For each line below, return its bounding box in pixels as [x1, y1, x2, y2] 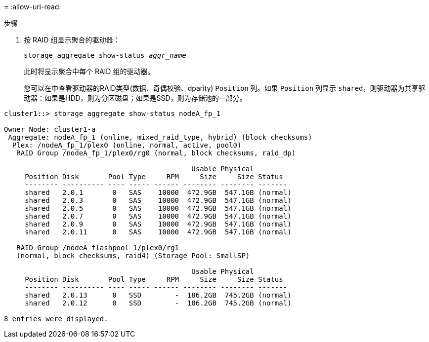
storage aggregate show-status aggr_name [24, 51, 186, 59]
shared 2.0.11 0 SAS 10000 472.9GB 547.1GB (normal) [25, 228, 292, 236]
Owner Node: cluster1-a [4, 125, 96, 133]
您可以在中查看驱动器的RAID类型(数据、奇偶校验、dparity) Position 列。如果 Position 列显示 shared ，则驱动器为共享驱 [24, 84, 426, 92]
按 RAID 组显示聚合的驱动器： [24, 36, 120, 44]
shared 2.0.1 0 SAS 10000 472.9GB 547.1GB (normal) [25, 189, 292, 196]
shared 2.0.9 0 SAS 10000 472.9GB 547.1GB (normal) [25, 220, 292, 228]
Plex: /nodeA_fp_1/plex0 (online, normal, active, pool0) [12, 141, 242, 149]
